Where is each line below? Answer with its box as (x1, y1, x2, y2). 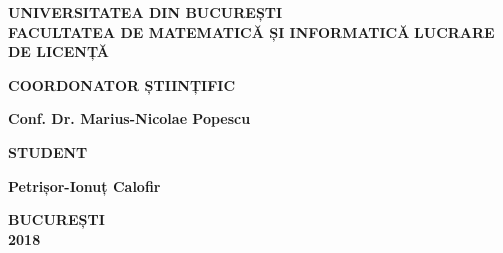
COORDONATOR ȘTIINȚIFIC (8, 74, 236, 95)
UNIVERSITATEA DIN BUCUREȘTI (8, 2, 283, 22)
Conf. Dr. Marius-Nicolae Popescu (8, 108, 251, 129)
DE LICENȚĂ (8, 41, 109, 62)
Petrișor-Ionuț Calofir (8, 175, 161, 196)
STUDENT (8, 141, 88, 162)
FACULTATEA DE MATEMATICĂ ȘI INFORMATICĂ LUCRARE (8, 21, 495, 42)
